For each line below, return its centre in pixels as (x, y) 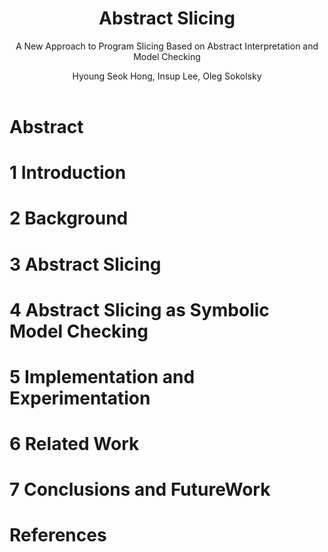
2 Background (69, 218)
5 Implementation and (102, 376)
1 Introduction (68, 173)
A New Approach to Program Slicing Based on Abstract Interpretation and (167, 46)
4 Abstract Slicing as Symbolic (139, 309)
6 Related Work (74, 444)
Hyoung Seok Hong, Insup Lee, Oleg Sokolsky (167, 76)
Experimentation (80, 398)
